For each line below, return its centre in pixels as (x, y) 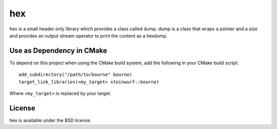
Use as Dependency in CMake (58, 51)
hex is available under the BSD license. (51, 120)
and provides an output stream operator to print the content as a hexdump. (88, 35)
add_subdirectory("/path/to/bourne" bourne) (76, 75)
